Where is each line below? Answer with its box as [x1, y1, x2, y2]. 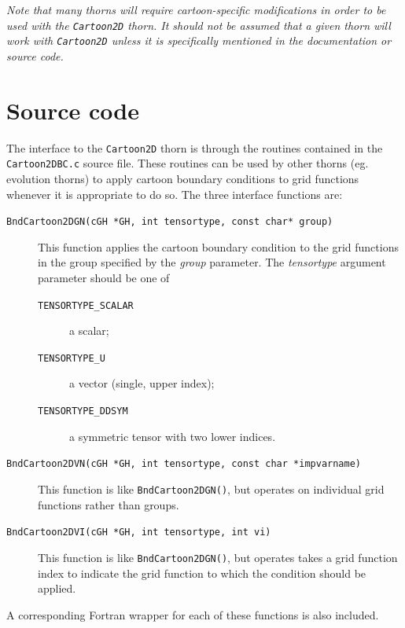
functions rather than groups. [38, 496, 179, 512]
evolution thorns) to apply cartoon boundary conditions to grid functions [6, 170, 359, 186]
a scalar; [69, 322, 109, 339]
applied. [38, 580, 76, 597]
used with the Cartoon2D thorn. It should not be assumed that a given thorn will [6, 17, 391, 33]
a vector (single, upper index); [69, 375, 215, 391]
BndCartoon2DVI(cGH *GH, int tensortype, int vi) [6, 527, 271, 538]
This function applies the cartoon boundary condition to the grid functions [38, 238, 399, 255]
